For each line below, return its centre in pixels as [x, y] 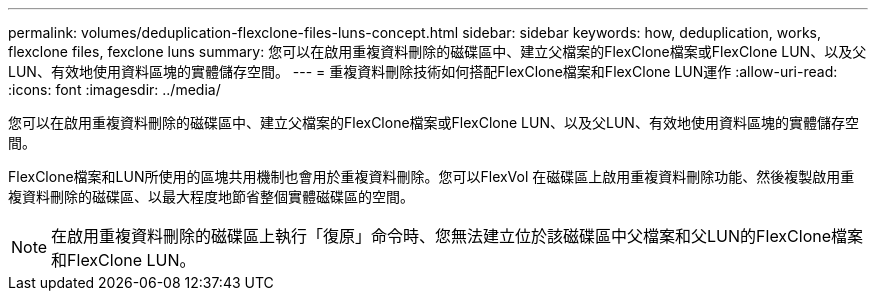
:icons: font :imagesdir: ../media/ [114, 89]
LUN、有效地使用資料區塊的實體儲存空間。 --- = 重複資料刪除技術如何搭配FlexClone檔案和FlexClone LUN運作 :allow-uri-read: [423, 71]
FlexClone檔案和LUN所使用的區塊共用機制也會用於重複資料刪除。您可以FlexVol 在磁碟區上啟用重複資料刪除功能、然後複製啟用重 [431, 176]
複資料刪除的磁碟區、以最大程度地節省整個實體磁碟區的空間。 [211, 196]
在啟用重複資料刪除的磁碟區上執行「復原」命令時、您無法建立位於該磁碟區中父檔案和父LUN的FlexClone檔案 [457, 236]
